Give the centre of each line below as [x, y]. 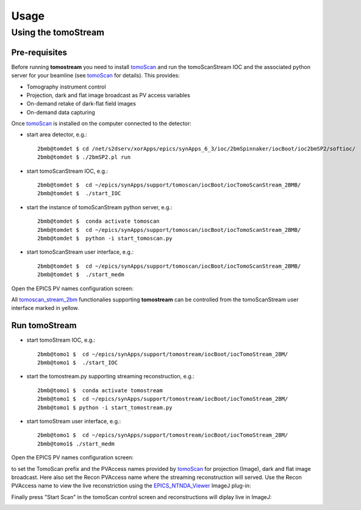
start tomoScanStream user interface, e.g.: [80, 252]
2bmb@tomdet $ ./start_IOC [79, 193]
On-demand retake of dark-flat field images [81, 104]
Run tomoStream [44, 325]
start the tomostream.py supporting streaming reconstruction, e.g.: [110, 376]
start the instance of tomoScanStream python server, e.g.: [99, 207]
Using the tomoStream [58, 32]
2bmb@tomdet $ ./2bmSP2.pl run [84, 157]
